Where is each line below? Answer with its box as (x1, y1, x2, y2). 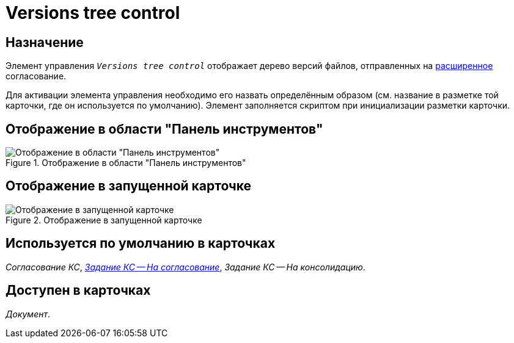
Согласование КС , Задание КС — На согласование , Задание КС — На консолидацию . (6, 261, 365, 272)
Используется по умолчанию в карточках (6, 236, 276, 251)
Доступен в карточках (6, 283, 151, 298)
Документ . (6, 308, 51, 319)
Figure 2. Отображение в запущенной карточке (6, 214, 202, 225)
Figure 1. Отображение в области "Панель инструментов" (6, 157, 246, 168)
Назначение (6, 34, 84, 50)
